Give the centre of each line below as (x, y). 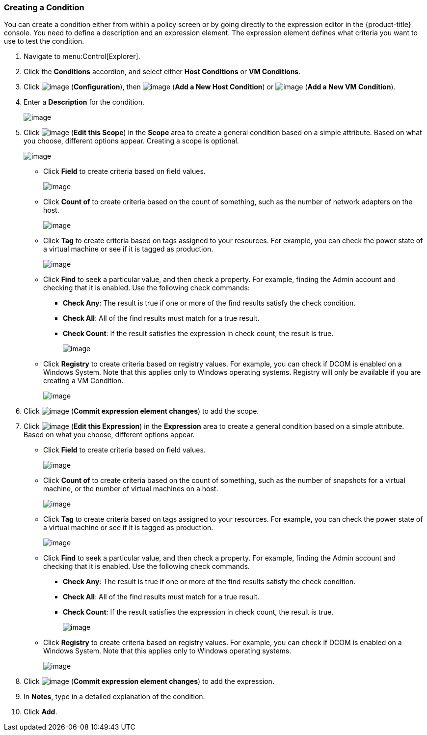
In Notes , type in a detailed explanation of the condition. (114, 697)
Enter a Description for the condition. (84, 102)
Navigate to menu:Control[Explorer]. (82, 57)
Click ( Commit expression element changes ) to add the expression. (149, 681)
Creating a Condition (44, 7)
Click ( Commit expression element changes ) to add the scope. (141, 411)
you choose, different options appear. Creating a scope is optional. (131, 141)
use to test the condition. (44, 41)
